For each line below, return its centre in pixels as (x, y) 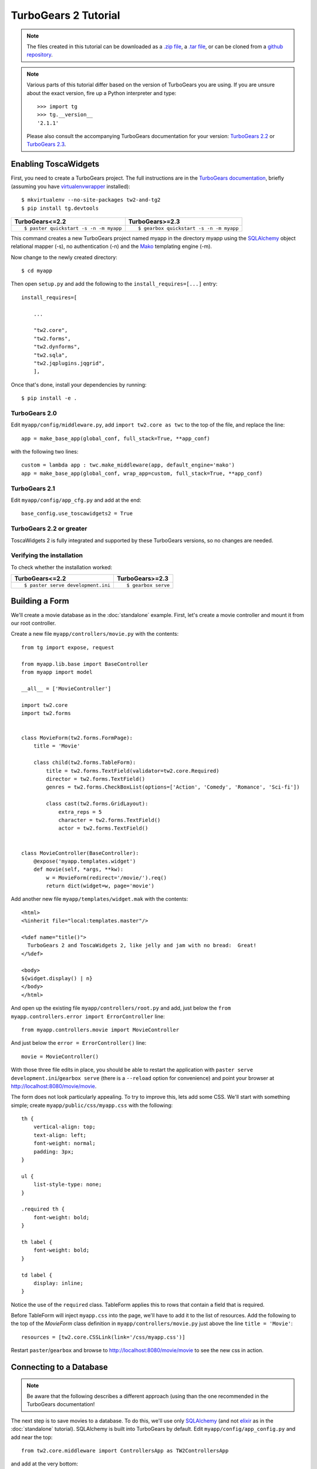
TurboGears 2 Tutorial (65, 15)
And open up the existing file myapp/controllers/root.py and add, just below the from (121, 1008)
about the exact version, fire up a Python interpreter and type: (102, 93)
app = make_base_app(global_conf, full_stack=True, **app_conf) (116, 438)
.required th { (43, 1209)
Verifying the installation (47, 555)
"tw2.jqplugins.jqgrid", (69, 363)
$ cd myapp (37, 271)
